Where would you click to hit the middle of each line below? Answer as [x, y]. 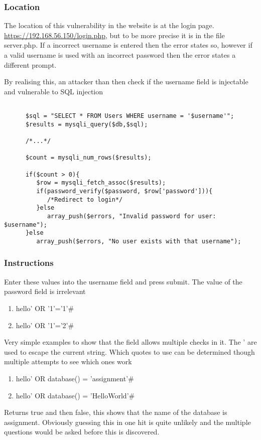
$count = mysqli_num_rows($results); [88, 158]
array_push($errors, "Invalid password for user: [132, 216]
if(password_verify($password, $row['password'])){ [124, 191]
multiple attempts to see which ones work [68, 361]
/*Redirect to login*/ [85, 199]
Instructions [29, 263]
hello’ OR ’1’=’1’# [45, 308]
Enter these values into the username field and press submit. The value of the [123, 281]
